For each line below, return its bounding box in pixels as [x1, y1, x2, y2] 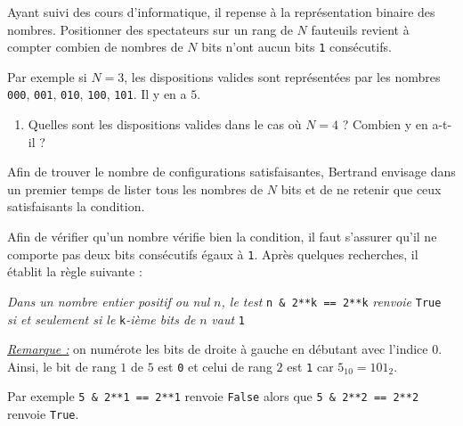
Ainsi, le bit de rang [7, 356, 117, 375]
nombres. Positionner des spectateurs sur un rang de [7, 20, 293, 38]
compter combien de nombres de [7, 37, 183, 56]
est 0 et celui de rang [158, 356, 272, 375]
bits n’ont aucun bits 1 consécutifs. [201, 37, 392, 56]
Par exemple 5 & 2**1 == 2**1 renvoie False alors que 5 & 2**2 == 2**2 [7, 387, 419, 406]
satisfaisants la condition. [7, 197, 145, 216]
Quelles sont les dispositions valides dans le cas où [28, 115, 302, 134]
